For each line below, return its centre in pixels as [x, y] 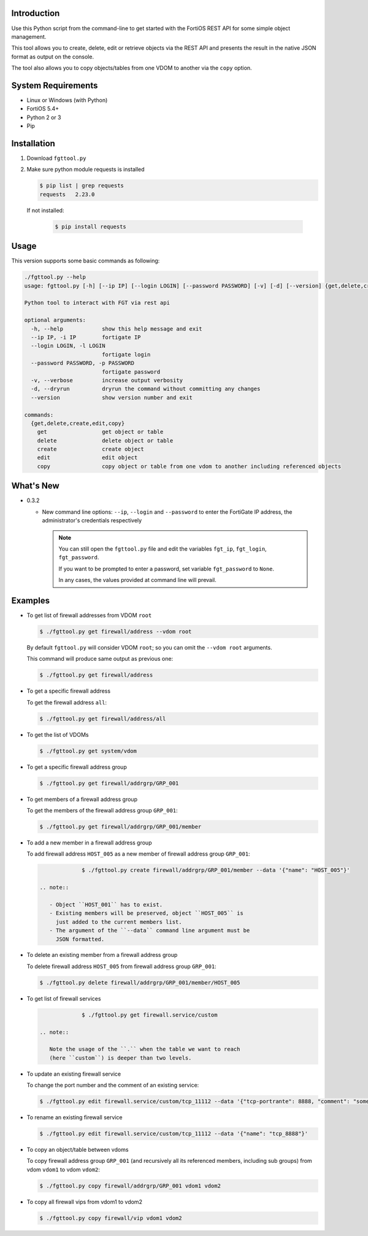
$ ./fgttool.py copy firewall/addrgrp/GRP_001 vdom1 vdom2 [130, 1186]
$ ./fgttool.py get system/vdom [88, 751]
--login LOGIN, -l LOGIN [68, 346]
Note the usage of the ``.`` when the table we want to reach [145, 1049]
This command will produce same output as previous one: [100, 659]
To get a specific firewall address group [77, 767]
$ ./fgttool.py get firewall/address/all [103, 718]
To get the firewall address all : [67, 702]
